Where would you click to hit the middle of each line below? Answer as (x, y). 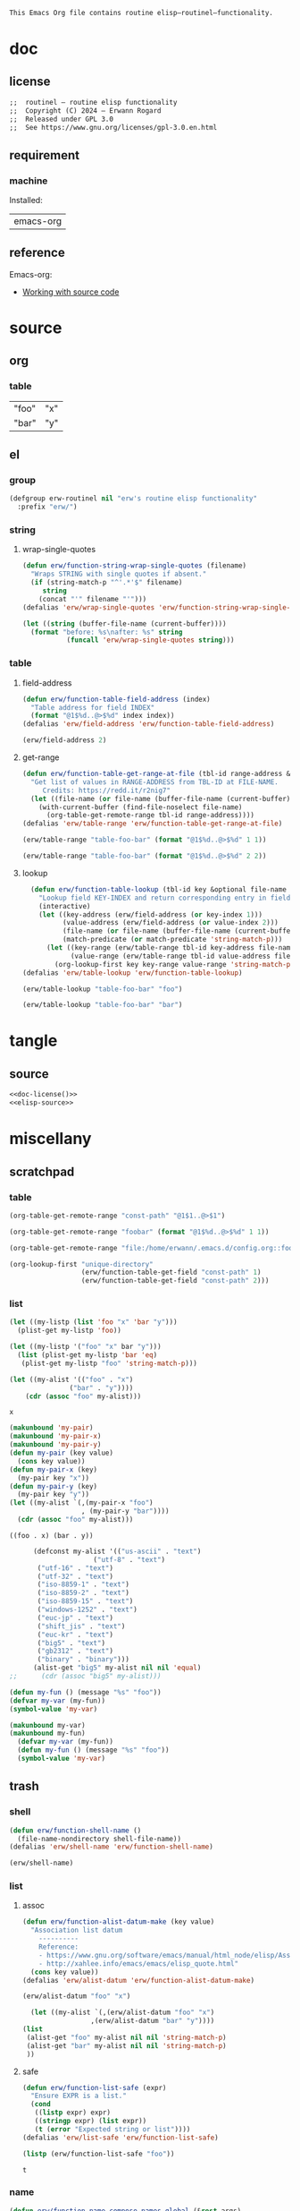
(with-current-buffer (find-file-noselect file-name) (141, 807)
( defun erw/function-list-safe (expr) (94, 2087)
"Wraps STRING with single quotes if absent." (119, 574)
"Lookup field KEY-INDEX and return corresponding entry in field (165, 898)
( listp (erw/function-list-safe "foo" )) (98, 2154)
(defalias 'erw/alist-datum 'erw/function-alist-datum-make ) (138, 1980)
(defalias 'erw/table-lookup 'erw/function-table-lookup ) (132, 973)
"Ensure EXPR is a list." (79, 2096)
